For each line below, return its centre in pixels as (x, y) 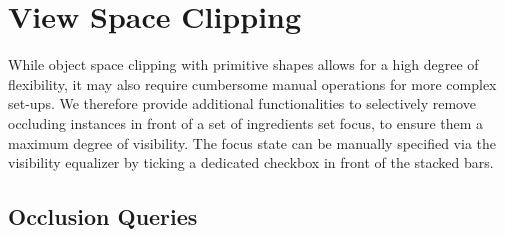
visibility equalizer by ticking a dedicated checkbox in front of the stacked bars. (251, 162)
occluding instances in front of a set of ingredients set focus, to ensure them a (246, 122)
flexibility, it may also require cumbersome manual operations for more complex (252, 83)
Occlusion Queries (103, 216)
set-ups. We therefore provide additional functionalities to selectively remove (242, 103)
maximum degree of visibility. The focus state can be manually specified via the (252, 142)
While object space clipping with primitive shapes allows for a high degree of (243, 64)
